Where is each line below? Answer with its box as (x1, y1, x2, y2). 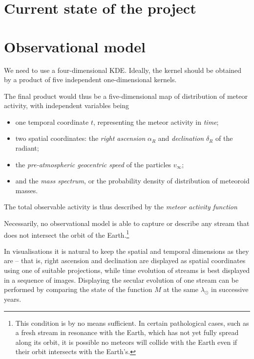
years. (4, 294, 21, 304)
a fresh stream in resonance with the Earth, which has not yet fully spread (15, 327, 239, 337)
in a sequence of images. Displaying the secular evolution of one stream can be (4, 274, 239, 285)
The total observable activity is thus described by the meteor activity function (4, 202, 237, 212)
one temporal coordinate (15, 116, 89, 127)
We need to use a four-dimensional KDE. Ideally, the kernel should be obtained (4, 65, 242, 75)
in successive (211, 284, 249, 294)
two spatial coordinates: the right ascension (15, 133, 146, 143)
